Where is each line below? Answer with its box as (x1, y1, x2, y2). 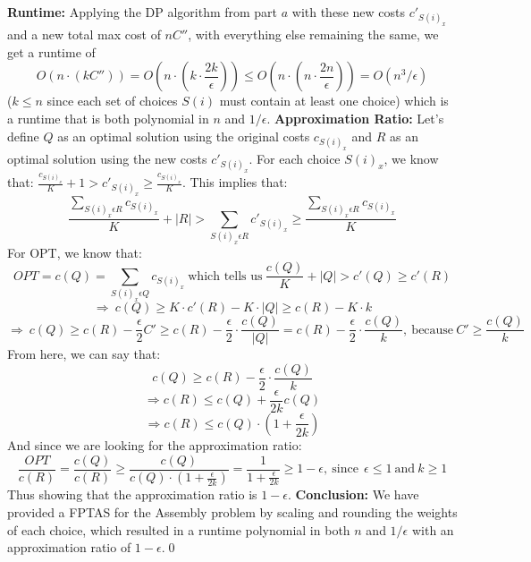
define (7, 126, 39, 145)
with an (411, 520, 454, 539)
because (411, 323, 454, 336)
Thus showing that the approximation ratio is (7, 485, 257, 504)
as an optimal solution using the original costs (57, 126, 310, 145)
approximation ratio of (7, 538, 131, 557)
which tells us (188, 269, 263, 283)
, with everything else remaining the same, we (188, 25, 439, 44)
